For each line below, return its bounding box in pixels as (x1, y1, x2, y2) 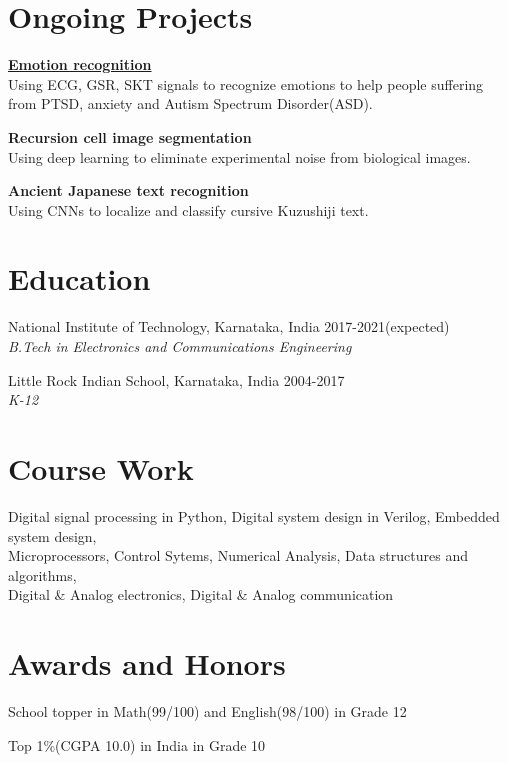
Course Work (8, 447, 194, 488)
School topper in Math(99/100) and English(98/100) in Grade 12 (8, 701, 407, 721)
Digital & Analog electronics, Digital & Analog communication (8, 584, 394, 605)
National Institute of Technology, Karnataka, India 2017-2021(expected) (8, 316, 450, 337)
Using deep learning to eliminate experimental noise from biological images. (8, 146, 471, 167)
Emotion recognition (8, 54, 152, 75)
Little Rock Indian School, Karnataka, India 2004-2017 (8, 369, 345, 390)
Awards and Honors (8, 643, 286, 684)
